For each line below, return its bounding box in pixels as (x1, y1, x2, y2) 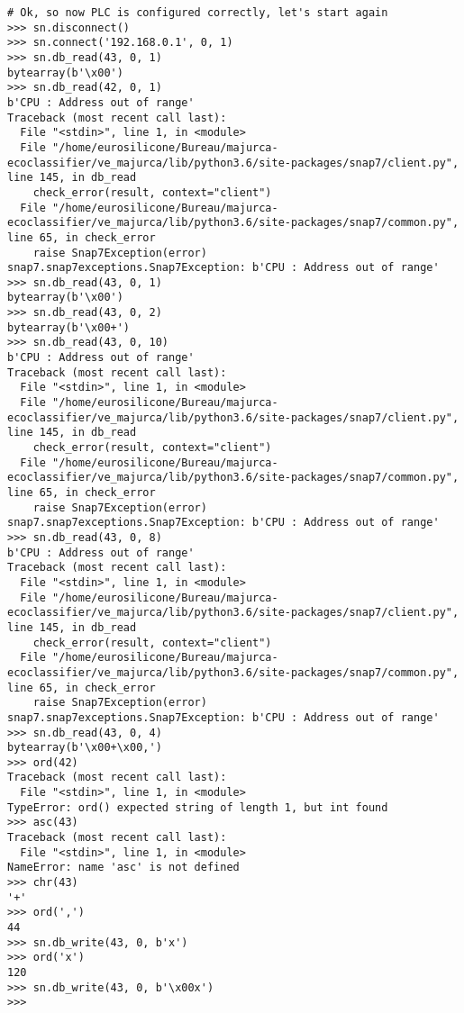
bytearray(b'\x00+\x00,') (7, 741, 162, 755)
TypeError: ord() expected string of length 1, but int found (7, 800, 388, 814)
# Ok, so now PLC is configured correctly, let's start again (7, 6, 388, 19)
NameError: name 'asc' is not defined (7, 861, 240, 874)
